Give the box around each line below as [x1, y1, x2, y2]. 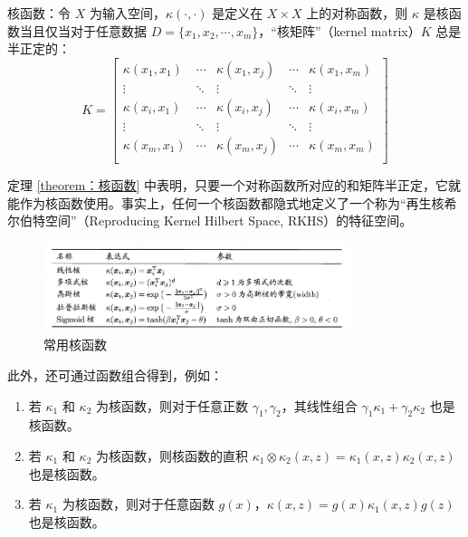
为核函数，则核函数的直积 [95, 446, 248, 465]
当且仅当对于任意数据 [19, 21, 147, 40]
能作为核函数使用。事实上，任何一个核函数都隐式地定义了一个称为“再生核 [7, 193, 444, 212]
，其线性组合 [281, 396, 358, 415]
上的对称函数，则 [306, 4, 408, 22]
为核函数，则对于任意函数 [62, 494, 215, 513]
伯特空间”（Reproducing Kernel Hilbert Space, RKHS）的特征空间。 [19, 211, 413, 230]
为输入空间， [89, 4, 166, 22]
